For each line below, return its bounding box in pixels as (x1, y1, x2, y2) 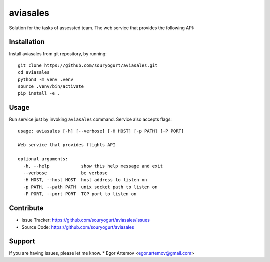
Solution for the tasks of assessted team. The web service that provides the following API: (9, 25, 194, 31)
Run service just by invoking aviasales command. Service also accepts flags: (9, 116, 172, 122)
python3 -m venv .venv (18, 76, 74, 82)
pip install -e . (18, 90, 60, 96)
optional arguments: (18, 156, 68, 162)
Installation (9, 38, 45, 46)
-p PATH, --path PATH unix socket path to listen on (23, 184, 158, 190)
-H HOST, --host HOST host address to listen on (23, 177, 147, 183)
